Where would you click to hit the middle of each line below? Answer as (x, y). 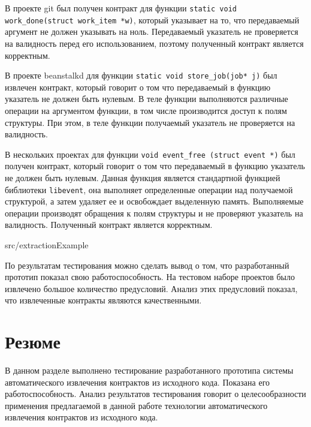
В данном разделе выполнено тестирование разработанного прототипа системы (149, 370)
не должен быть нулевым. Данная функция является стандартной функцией (143, 177)
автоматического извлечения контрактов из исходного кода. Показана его (138, 382)
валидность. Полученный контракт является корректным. (109, 225)
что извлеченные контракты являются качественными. (103, 300)
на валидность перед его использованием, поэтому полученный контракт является (154, 43)
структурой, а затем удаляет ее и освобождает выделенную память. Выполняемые (154, 201)
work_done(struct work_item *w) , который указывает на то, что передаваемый (152, 19)
